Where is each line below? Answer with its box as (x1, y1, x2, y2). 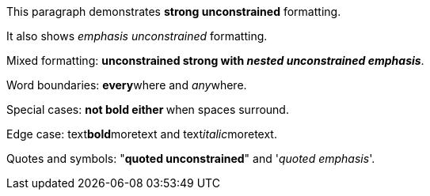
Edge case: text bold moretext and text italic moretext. (6, 127, 277, 141)
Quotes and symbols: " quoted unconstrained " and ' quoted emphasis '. (6, 152, 375, 165)
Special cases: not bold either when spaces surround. (6, 103, 289, 116)
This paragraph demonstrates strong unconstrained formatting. (6, 5, 341, 18)
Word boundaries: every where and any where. (6, 78, 247, 92)
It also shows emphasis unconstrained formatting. (6, 29, 268, 43)
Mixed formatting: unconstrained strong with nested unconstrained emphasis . (6, 54, 424, 67)
